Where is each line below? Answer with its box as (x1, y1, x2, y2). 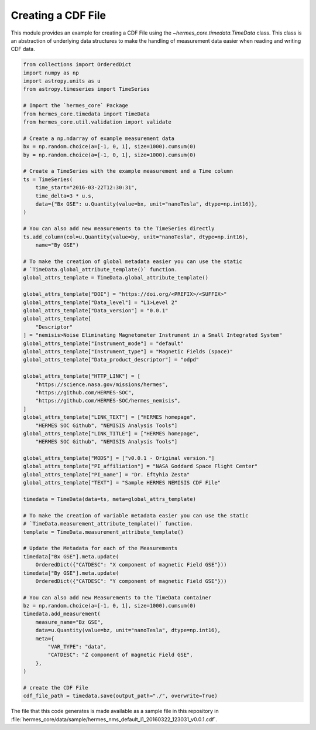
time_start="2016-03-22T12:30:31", (35, 185, 138, 191)
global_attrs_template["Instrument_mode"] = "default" (23, 340, 184, 347)
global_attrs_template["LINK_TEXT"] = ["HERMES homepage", (23, 414, 196, 421)
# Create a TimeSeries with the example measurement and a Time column (23, 168, 233, 175)
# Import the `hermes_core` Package (23, 103, 129, 109)
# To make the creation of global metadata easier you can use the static (23, 258, 243, 265)
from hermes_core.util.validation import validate (23, 119, 172, 125)
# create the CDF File (23, 684, 88, 691)
